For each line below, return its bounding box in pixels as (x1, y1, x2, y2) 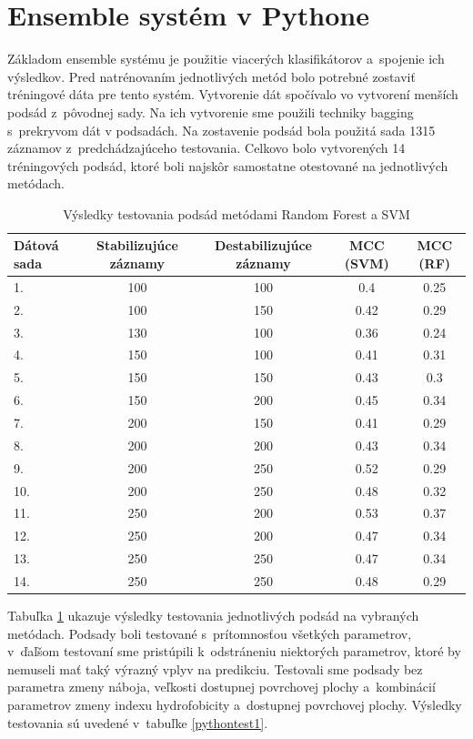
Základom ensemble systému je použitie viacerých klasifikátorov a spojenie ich (7, 49, 445, 68)
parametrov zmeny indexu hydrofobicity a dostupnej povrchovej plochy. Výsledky (7, 694, 462, 714)
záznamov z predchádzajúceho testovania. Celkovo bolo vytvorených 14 (7, 138, 406, 157)
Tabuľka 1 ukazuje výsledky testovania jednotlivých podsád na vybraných (7, 605, 419, 624)
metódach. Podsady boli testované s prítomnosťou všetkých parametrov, (7, 623, 412, 643)
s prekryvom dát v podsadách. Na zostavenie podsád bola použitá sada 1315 (7, 120, 436, 139)
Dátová (14, 236, 59, 255)
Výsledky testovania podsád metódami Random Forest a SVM (63, 204, 410, 223)
